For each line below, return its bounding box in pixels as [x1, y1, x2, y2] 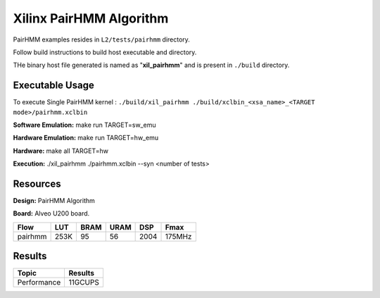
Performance [17, 278, 61, 287]
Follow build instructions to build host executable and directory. [13, 48, 197, 56]
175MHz [165, 231, 192, 241]
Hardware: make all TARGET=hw [13, 147, 109, 155]
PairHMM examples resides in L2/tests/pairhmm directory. [13, 35, 190, 44]
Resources [13, 178, 61, 190]
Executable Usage [13, 80, 94, 92]
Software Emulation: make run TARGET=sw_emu [13, 120, 156, 130]
